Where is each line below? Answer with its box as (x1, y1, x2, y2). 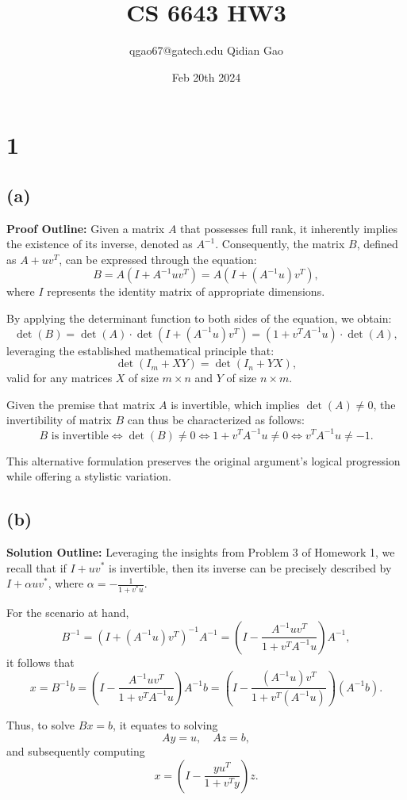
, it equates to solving (113, 717, 218, 733)
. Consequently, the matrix (215, 235, 345, 252)
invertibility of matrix (6, 411, 112, 428)
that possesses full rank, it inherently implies (180, 220, 398, 236)
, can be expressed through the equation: (59, 251, 257, 267)
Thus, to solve (6, 717, 75, 733)
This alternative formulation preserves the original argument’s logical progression (6, 452, 401, 469)
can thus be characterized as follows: (127, 411, 305, 428)
